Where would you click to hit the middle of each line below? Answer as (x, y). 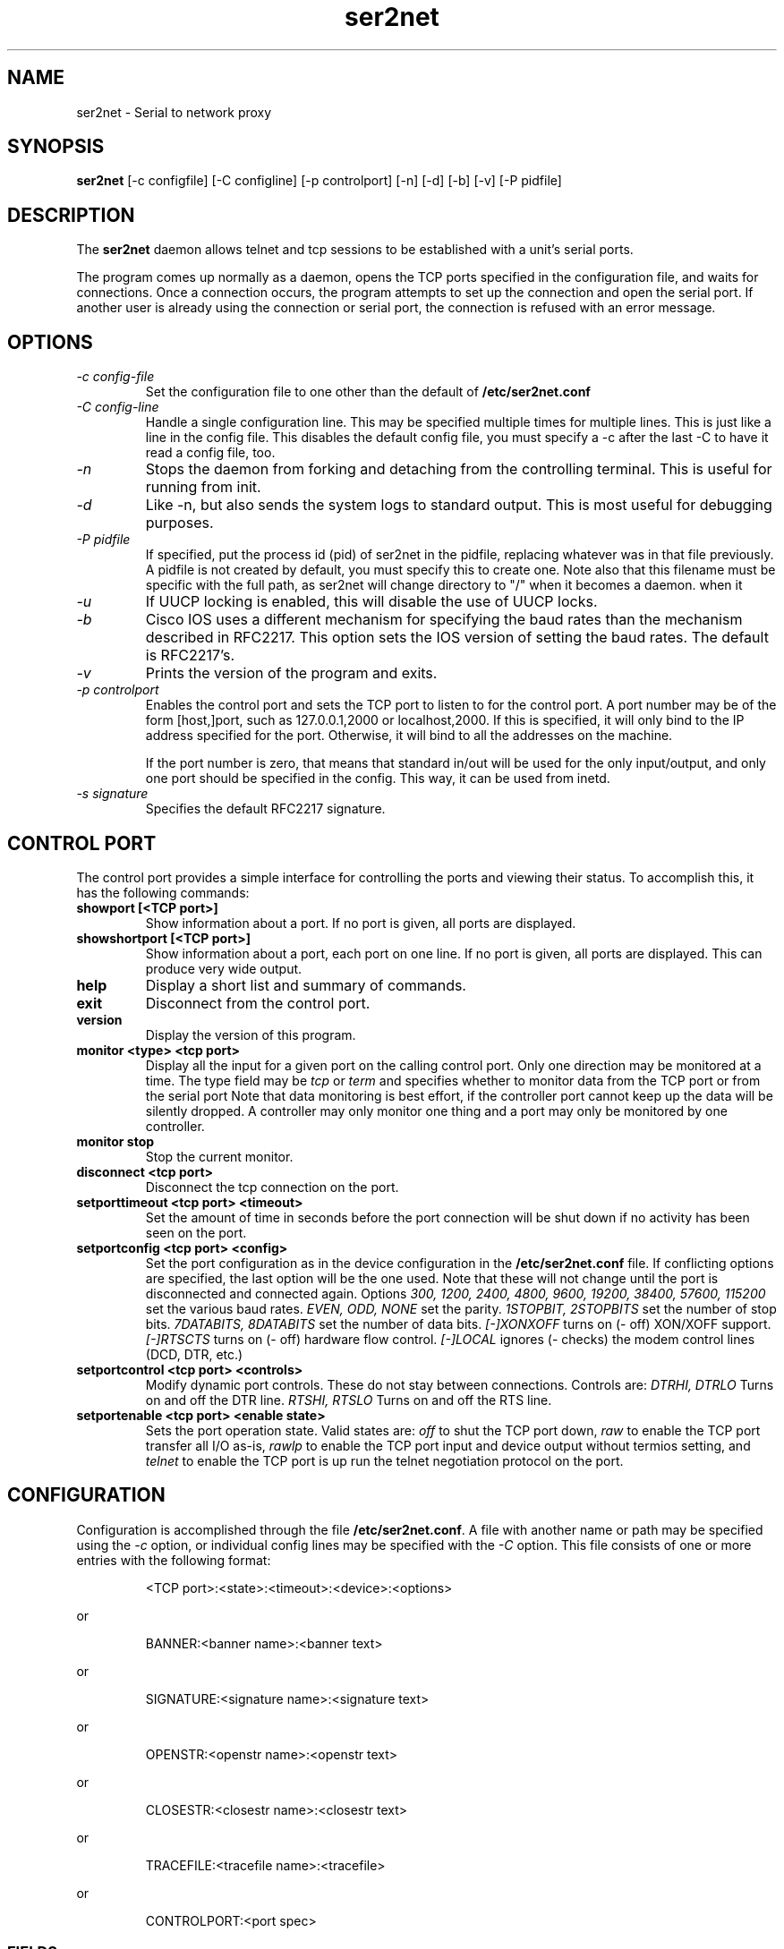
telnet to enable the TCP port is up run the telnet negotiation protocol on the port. (384, 1460)
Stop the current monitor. (219, 1156)
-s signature (112, 794)
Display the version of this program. (251, 1034)
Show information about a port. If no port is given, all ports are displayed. (361, 923)
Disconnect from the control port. (258, 1003)
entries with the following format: (174, 1560)
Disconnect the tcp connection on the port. (272, 1187)
